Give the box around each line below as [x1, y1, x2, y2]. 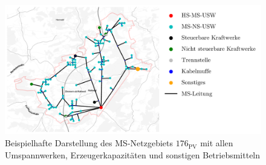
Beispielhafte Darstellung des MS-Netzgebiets [5, 137, 173, 149]
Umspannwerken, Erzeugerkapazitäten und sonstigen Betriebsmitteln [5, 148, 261, 161]
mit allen [200, 137, 233, 149]
